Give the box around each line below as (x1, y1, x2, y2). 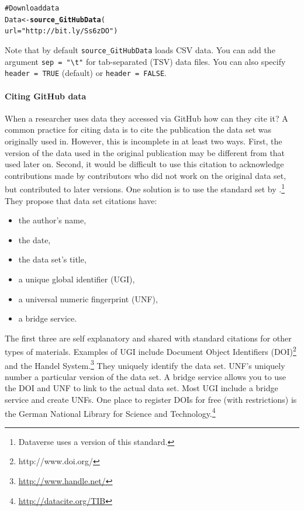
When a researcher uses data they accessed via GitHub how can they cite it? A (5, 112, 288, 124)
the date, (18, 233, 51, 246)
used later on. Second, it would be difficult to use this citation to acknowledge (5, 158, 284, 170)
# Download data (5, 4, 60, 12)
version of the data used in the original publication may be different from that (5, 146, 285, 158)
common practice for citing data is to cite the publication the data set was (5, 123, 272, 136)
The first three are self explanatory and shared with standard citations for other (5, 332, 292, 344)
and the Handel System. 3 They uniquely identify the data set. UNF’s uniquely (5, 357, 285, 371)
